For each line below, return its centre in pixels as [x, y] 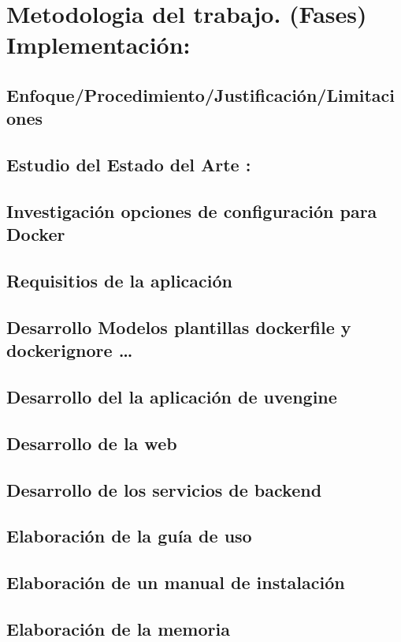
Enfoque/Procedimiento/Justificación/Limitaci [201, 94]
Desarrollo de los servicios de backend [164, 489]
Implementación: [98, 45]
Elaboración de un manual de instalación [176, 582]
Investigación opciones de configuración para [192, 210]
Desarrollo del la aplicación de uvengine [172, 397]
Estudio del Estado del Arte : [129, 165]
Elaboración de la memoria [118, 628]
